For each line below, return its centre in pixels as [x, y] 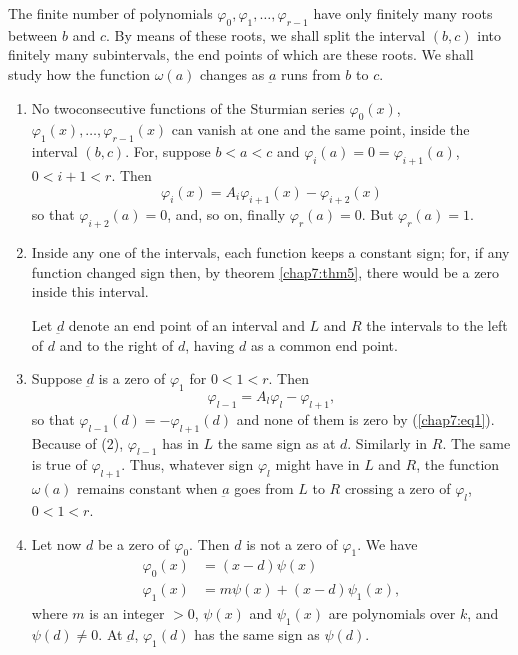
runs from [311, 73]
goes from [264, 488]
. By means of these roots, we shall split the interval [266, 34]
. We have [387, 543]
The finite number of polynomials [110, 13]
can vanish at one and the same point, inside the [320, 129]
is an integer [127, 612]
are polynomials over [392, 612]
